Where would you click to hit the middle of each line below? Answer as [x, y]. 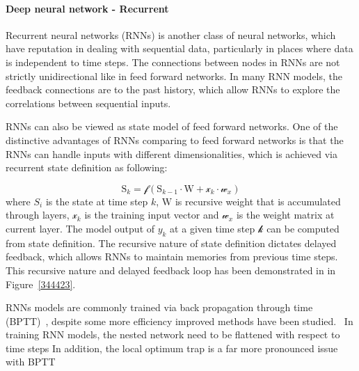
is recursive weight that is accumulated [258, 201]
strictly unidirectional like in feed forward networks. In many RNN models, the [174, 76]
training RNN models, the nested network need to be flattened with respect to [173, 334]
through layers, [38, 215]
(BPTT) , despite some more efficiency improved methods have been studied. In [179, 321]
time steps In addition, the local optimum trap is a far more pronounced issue [172, 348]
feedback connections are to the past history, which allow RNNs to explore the [173, 89]
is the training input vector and [152, 215]
